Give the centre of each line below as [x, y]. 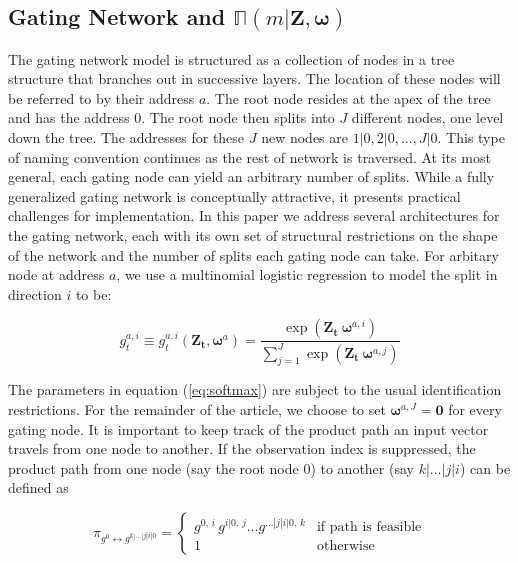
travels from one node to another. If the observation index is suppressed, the [242, 448]
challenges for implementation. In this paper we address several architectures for [254, 215]
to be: [93, 293]
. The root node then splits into [238, 117]
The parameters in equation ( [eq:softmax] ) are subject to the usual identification [255, 389]
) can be [485, 467]
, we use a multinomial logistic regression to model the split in [307, 274]
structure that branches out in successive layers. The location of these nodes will [254, 78]
